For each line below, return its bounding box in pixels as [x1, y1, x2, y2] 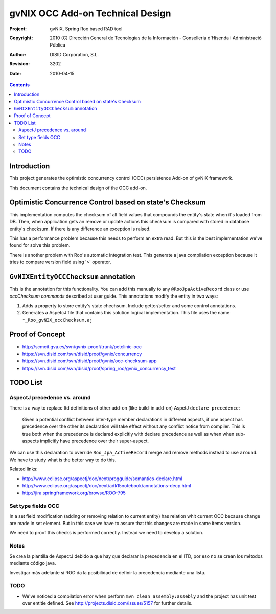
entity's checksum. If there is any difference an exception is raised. [9, 225, 151, 232]
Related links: [9, 466, 38, 472]
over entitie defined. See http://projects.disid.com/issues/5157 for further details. [22, 600, 193, 606]
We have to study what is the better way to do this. [9, 457, 117, 463]
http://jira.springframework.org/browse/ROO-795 [22, 490, 126, 496]
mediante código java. [9, 560, 56, 566]
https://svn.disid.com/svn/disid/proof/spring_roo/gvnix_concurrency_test [22, 365, 176, 371]
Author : [9, 51, 27, 57]
